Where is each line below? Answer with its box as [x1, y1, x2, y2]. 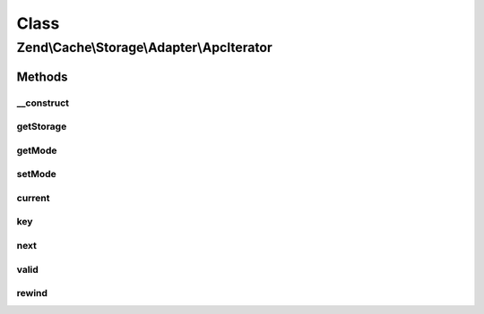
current [16, 191, 50, 204]
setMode [16, 168, 57, 181]
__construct [16, 97, 70, 109]
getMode [16, 144, 57, 157]
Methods [16, 69, 68, 84]
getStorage [16, 121, 67, 133]
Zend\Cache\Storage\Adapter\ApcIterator [16, 39, 272, 55]
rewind [16, 287, 48, 300]
